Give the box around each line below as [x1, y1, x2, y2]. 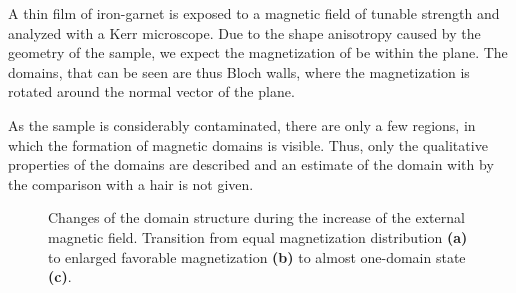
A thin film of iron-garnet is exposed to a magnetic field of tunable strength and [8, 3, 500, 23]
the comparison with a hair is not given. [8, 173, 254, 194]
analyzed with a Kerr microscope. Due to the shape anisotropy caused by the [8, 22, 481, 43]
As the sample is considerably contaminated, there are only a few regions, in [8, 114, 476, 135]
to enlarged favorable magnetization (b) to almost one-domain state [48, 246, 466, 267]
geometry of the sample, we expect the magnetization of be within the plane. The [8, 42, 508, 63]
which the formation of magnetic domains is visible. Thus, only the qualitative [8, 134, 488, 155]
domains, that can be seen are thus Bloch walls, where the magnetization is [8, 61, 470, 82]
